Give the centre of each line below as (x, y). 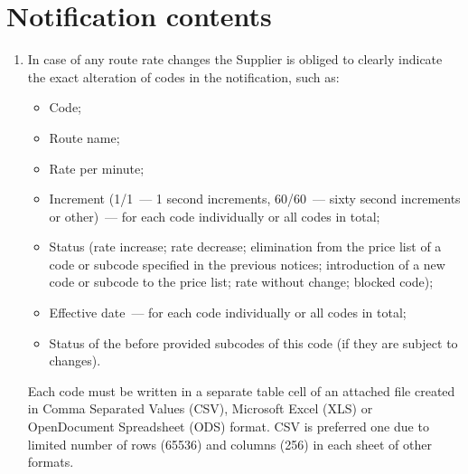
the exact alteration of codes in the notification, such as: (183, 76)
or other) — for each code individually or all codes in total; (215, 216)
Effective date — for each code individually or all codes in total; (228, 313)
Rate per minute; (97, 168)
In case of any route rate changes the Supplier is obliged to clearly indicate (235, 59)
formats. (51, 462)
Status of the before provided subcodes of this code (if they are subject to (253, 342)
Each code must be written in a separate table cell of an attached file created (241, 390)
